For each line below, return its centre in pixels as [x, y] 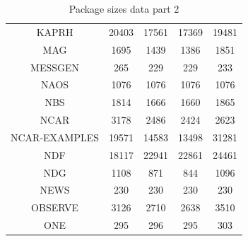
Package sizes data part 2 [124, 8]
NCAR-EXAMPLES [55, 137]
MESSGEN [55, 67]
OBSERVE [55, 207]
